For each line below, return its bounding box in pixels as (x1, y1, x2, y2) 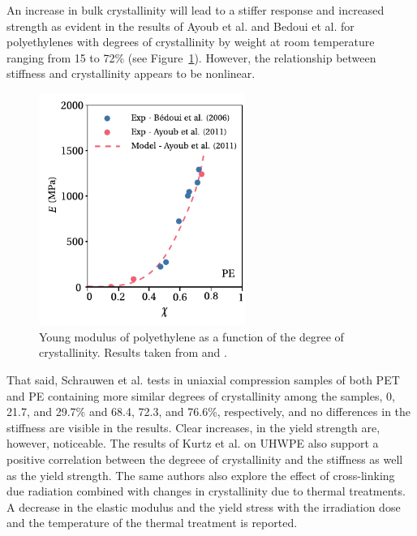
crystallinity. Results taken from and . (39, 344, 227, 361)
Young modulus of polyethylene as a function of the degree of (39, 328, 344, 345)
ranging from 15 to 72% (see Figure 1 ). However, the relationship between (6, 49, 376, 66)
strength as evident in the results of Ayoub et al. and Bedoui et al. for (6, 17, 355, 34)
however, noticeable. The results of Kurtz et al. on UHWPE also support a (6, 435, 379, 452)
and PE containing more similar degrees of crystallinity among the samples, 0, (6, 387, 395, 404)
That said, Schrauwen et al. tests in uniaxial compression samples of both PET (6, 371, 400, 388)
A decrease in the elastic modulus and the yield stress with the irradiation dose (6, 498, 401, 515)
